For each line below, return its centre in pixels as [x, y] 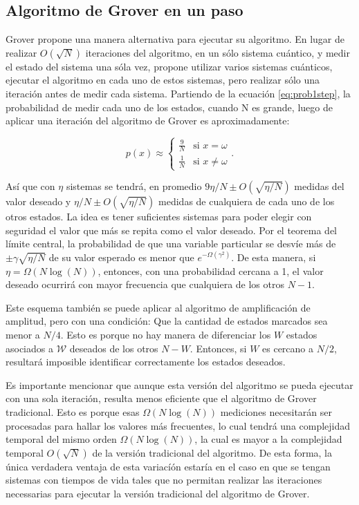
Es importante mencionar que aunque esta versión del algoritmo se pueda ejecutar [179, 384]
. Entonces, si [218, 348]
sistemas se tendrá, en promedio [134, 186]
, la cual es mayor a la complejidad [268, 439]
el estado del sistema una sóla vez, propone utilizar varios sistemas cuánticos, [169, 66]
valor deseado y [38, 201]
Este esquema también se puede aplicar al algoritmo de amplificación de [158, 307]
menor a [23, 334]
